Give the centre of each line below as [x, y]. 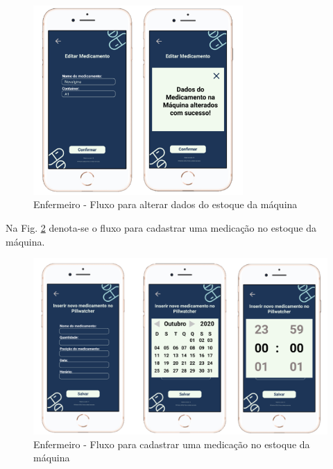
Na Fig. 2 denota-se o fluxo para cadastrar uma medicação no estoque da [161, 228]
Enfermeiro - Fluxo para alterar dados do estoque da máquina [165, 204]
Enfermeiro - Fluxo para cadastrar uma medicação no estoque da [172, 444]
